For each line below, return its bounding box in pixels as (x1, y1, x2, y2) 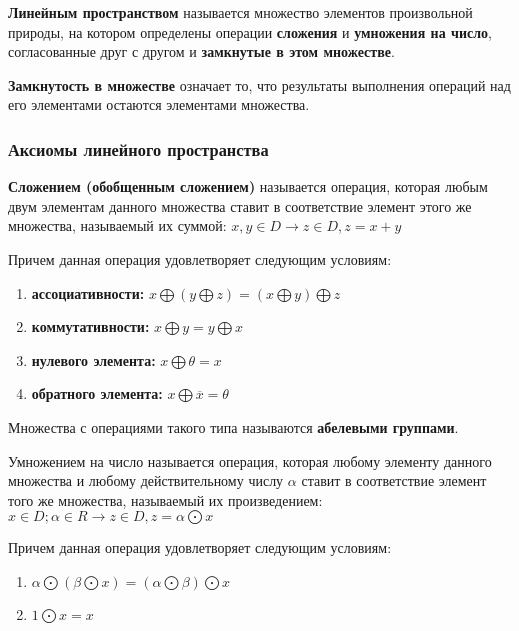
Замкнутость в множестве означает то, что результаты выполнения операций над (8, 74, 511, 95)
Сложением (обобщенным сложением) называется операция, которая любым (8, 176, 488, 197)
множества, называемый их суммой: (8, 215, 227, 236)
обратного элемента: (31, 383, 163, 404)
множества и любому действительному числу (8, 470, 284, 491)
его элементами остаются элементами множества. (8, 94, 310, 115)
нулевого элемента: (31, 349, 156, 370)
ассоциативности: (31, 282, 145, 303)
